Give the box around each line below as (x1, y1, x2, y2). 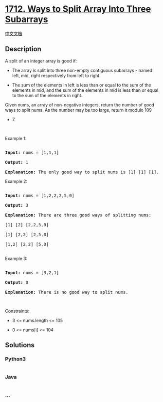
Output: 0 (5, 280, 28, 285)
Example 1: (5, 135, 27, 141)
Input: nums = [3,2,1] (5, 270, 59, 275)
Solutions (5, 341, 35, 349)
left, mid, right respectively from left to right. (12, 72, 101, 79)
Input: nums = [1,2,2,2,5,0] (5, 193, 74, 198)
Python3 (5, 356, 26, 362)
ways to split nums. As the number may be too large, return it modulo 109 (5, 107, 152, 113)
